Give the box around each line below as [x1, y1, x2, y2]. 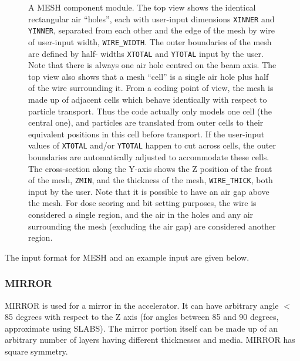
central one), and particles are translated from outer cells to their [28, 116, 264, 129]
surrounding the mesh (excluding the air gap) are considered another [28, 220, 276, 232]
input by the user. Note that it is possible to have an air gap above [28, 185, 269, 197]
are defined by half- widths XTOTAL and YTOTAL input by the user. [28, 47, 264, 59]
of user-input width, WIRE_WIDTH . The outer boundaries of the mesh [28, 35, 272, 48]
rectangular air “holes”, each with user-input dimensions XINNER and [28, 12, 275, 25]
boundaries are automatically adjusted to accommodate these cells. [28, 151, 269, 163]
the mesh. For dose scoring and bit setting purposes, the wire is [28, 197, 257, 209]
